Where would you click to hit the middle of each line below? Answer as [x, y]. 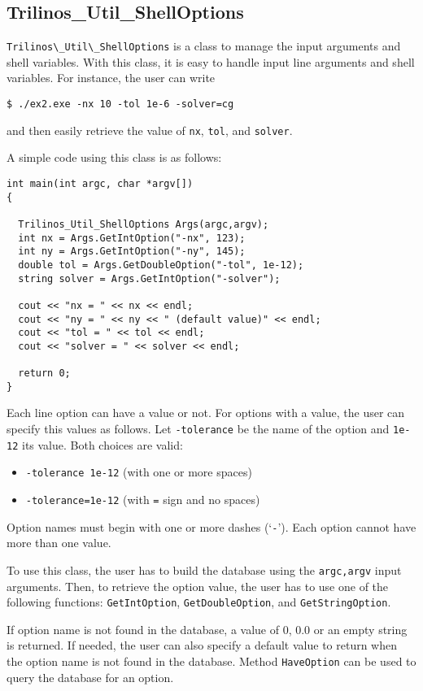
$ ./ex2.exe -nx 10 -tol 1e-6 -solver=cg [120, 104]
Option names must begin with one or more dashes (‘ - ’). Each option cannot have [211, 526]
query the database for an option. [90, 677]
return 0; [44, 374]
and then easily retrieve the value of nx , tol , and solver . [150, 130]
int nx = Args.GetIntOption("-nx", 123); [132, 238]
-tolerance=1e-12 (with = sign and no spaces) [143, 500]
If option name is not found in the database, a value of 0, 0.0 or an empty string [207, 629]
